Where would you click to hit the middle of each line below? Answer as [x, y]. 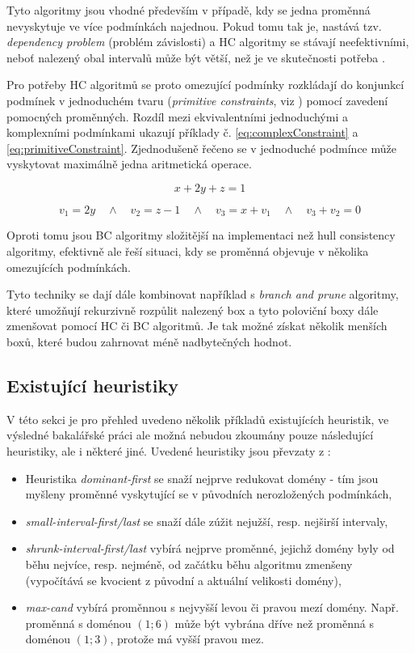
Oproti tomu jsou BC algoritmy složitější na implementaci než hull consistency [201, 235]
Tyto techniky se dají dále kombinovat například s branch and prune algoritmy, [203, 294]
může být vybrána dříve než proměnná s [274, 623]
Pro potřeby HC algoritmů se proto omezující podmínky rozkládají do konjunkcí [205, 85]
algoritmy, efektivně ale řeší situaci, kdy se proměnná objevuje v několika [188, 250]
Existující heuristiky [92, 385]
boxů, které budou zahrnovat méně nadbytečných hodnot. [149, 341]
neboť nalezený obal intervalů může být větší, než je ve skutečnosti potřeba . [196, 57]
